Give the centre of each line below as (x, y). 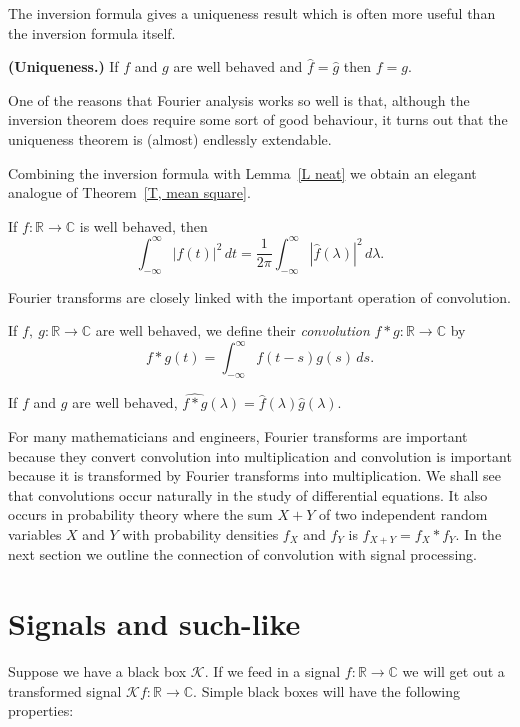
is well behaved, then (143, 225)
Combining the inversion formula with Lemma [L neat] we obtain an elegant (242, 172)
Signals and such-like (154, 623)
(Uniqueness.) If (63, 66)
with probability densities (200, 533)
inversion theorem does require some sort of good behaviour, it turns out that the (258, 119)
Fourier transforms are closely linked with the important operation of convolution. (259, 296)
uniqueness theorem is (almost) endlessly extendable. (170, 138)
